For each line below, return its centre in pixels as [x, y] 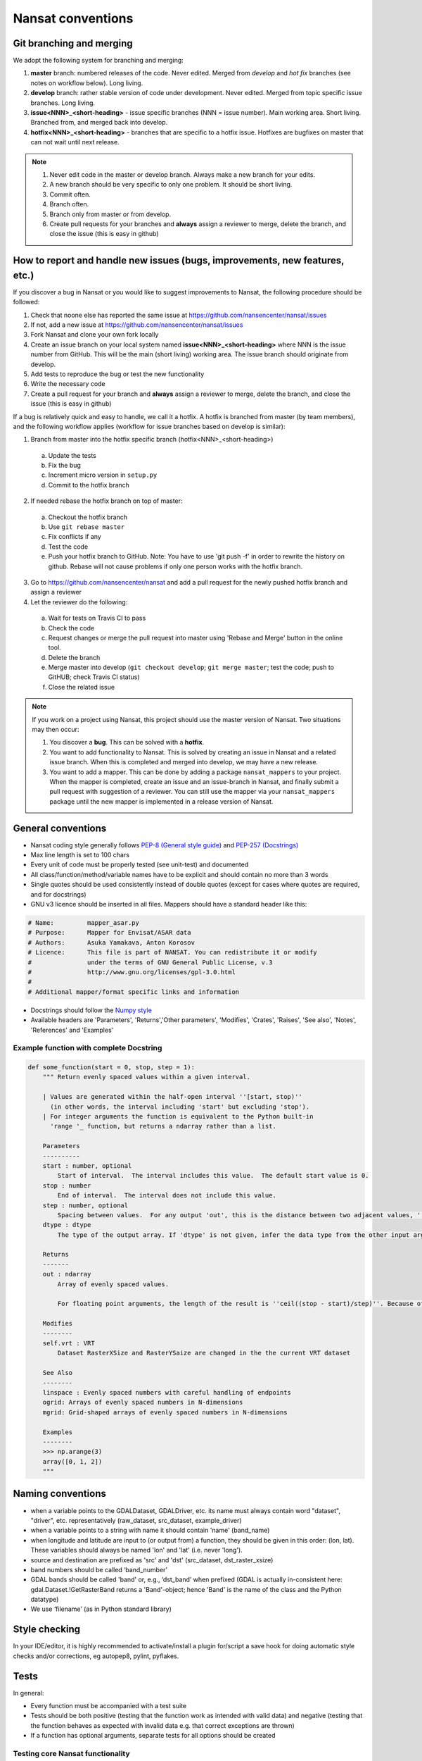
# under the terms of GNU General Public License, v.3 [150, 962]
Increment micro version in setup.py [103, 475]
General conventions [60, 828]
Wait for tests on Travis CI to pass [97, 618]
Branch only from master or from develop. [110, 214]
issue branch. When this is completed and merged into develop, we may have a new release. [184, 762]
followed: [26, 302]
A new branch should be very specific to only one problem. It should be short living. [171, 185]
